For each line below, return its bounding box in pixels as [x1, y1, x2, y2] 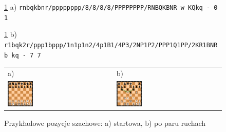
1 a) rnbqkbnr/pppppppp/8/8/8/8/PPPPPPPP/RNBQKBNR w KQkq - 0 [4, 2, 218, 12]
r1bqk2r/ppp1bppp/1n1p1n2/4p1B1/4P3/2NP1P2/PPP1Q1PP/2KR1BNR [4, 41, 218, 49]
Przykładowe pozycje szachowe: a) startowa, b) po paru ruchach [4, 118, 206, 128]
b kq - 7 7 [4, 51, 41, 59]
